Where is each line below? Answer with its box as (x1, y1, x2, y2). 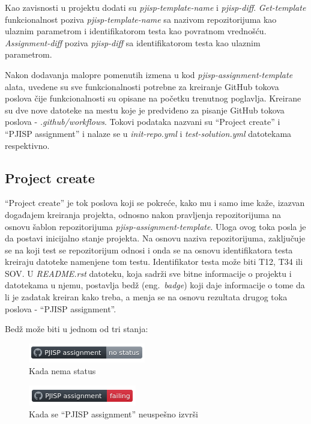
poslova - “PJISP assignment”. (5, 302, 116, 315)
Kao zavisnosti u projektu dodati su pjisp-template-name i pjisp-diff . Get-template (5, 1, 306, 13)
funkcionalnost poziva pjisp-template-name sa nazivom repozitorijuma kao (5, 13, 277, 25)
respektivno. (5, 139, 50, 151)
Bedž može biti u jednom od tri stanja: (5, 323, 148, 335)
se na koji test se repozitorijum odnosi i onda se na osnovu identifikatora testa (5, 243, 293, 256)
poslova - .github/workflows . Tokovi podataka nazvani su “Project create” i (5, 115, 280, 128)
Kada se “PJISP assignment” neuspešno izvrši (29, 407, 198, 420)
